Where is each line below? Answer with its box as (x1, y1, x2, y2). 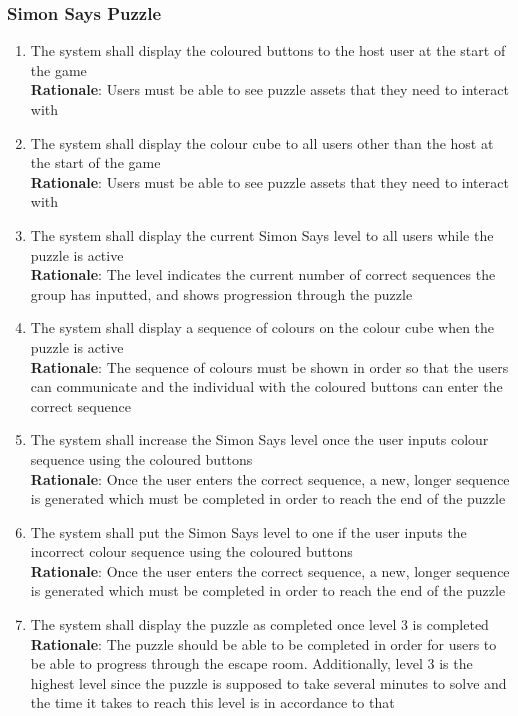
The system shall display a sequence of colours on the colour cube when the (30, 317, 495, 338)
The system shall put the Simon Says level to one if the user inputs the (30, 521, 467, 542)
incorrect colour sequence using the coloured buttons (30, 541, 353, 562)
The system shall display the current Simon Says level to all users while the (30, 224, 494, 245)
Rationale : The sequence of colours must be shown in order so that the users (30, 356, 509, 377)
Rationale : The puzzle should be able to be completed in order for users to (30, 633, 497, 654)
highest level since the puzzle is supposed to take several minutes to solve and (30, 672, 507, 693)
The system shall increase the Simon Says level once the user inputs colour (30, 429, 489, 450)
